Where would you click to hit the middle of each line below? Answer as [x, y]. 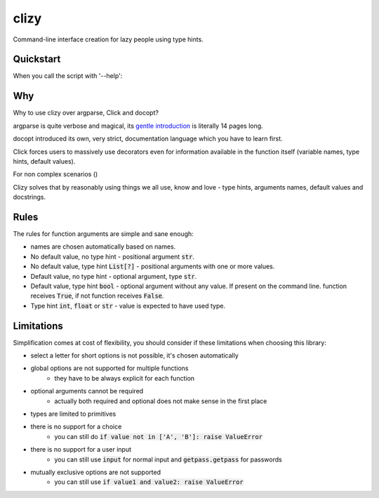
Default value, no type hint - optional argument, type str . [114, 276]
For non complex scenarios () [55, 174]
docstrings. [29, 197]
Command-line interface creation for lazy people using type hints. [108, 39]
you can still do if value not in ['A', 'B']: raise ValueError [159, 436]
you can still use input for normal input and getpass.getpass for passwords [168, 459]
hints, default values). [44, 161]
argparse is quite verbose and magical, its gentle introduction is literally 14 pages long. [138, 126]
